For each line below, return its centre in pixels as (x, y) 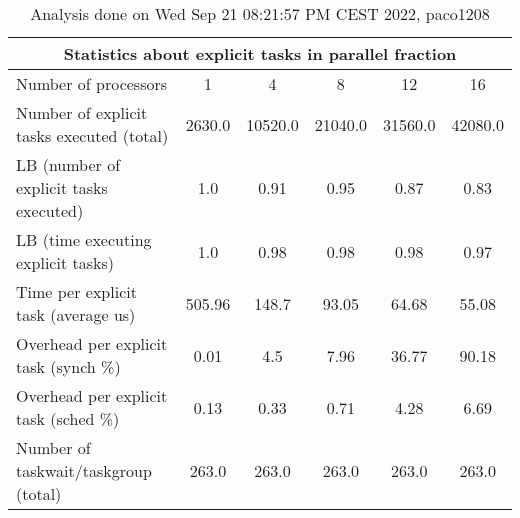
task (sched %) (68, 418)
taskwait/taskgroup (84, 470)
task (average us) (76, 314)
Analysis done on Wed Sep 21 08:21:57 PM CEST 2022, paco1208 (260, 13)
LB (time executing (84, 239)
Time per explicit (76, 291)
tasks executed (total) (92, 135)
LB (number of (68, 164)
